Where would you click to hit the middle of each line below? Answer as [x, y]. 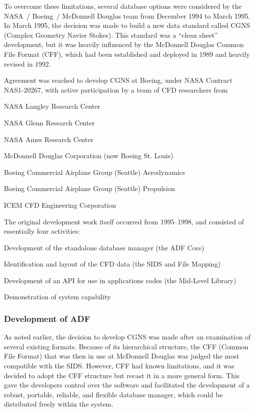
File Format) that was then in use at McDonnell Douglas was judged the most [122, 356]
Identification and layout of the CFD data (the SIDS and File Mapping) [112, 264]
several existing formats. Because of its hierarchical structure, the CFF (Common [126, 346]
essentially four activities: [42, 231]
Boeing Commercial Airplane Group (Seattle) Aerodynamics [95, 172]
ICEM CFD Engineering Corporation [60, 205]
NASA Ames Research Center [49, 139]
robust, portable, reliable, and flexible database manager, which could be [114, 394]
